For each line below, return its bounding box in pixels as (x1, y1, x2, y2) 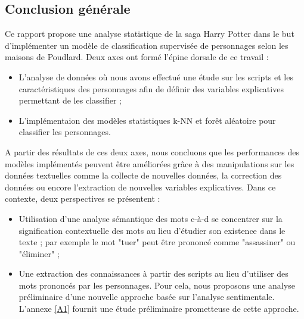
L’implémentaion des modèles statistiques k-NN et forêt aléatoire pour (18, 114, 276, 126)
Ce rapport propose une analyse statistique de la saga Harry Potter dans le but (5, 27, 294, 40)
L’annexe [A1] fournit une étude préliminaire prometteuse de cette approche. (18, 302, 299, 315)
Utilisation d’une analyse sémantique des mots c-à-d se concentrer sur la (18, 212, 283, 224)
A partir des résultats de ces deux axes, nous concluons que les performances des (5, 145, 300, 158)
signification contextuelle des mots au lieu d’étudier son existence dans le (18, 224, 286, 236)
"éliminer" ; (18, 247, 60, 259)
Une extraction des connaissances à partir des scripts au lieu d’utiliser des (18, 267, 289, 280)
